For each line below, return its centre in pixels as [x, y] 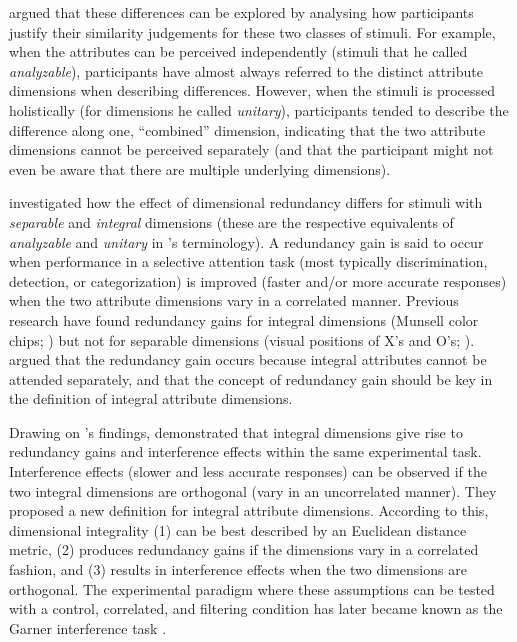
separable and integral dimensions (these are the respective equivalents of [231, 221]
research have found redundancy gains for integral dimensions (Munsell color [244, 319]
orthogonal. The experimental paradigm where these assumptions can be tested [252, 588]
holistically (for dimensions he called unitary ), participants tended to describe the [259, 109]
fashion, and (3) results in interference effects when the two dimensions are [238, 569]
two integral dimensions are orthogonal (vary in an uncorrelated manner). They [253, 490]
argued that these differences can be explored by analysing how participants [241, 12]
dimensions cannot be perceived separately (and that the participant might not [251, 149]
